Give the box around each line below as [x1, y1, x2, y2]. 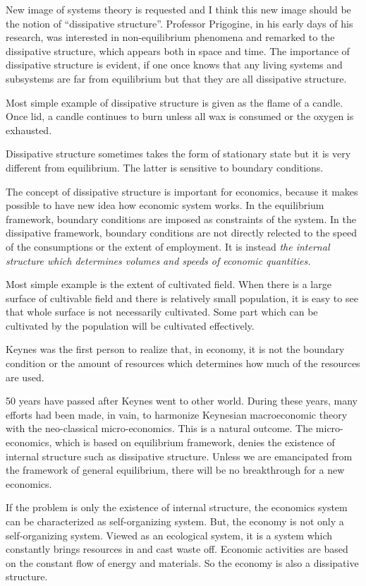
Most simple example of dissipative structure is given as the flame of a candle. [6, 95, 343, 109]
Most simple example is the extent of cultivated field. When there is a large [6, 277, 331, 292]
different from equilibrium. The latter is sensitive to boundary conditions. [6, 160, 324, 174]
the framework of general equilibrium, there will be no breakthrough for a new [6, 462, 345, 477]
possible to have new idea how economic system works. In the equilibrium [6, 198, 324, 213]
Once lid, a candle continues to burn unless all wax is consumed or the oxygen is [6, 109, 354, 124]
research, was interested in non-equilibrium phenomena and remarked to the [6, 30, 335, 44]
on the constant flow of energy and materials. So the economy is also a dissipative [6, 555, 359, 570]
